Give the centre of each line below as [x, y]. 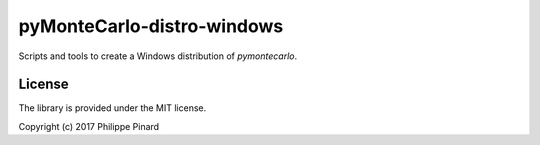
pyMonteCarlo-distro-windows [151, 26]
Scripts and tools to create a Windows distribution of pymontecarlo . [158, 56]
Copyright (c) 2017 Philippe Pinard [89, 126]
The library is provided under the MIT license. [112, 108]
